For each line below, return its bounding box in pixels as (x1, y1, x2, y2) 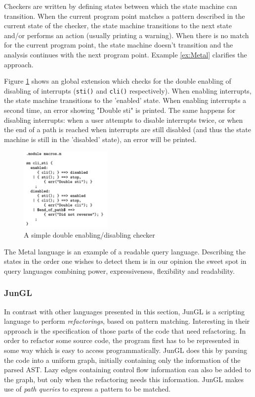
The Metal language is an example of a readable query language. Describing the (4, 246, 246, 256)
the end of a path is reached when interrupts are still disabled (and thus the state (4, 124, 251, 135)
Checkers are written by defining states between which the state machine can (4, 1, 237, 11)
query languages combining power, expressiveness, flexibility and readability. (4, 265, 235, 276)
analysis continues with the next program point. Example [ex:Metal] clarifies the (4, 49, 247, 59)
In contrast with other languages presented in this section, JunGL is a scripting (4, 306, 245, 316)
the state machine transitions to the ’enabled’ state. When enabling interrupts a (4, 95, 247, 105)
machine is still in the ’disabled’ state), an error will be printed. (4, 134, 197, 144)
